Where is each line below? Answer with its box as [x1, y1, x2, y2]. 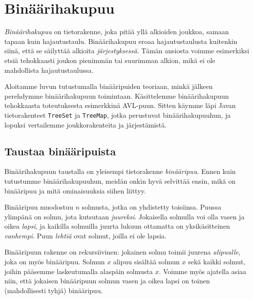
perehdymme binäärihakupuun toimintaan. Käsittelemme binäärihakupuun [4, 90, 229, 101]
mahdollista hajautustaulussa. [4, 64, 94, 75]
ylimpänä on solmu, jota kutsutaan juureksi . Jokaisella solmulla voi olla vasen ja [4, 211, 245, 221]
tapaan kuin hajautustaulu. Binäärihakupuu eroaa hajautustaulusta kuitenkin [4, 36, 238, 46]
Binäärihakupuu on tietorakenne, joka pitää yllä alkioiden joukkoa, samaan [4, 26, 229, 37]
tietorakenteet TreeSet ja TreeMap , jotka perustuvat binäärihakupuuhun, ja [4, 109, 231, 120]
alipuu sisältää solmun [113, 256, 180, 267]
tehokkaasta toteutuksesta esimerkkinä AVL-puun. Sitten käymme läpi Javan [4, 100, 236, 110]
